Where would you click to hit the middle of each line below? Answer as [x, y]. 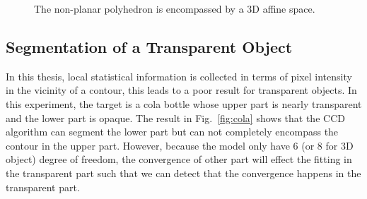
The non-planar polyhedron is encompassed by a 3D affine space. [175, 8]
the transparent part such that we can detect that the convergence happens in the [183, 173]
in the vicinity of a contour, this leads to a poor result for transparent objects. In [181, 90]
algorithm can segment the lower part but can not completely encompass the [172, 132]
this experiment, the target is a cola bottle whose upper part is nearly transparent [184, 103]
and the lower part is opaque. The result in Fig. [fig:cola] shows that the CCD [175, 117]
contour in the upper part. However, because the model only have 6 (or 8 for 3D [180, 145]
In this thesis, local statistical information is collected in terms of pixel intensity [179, 76]
